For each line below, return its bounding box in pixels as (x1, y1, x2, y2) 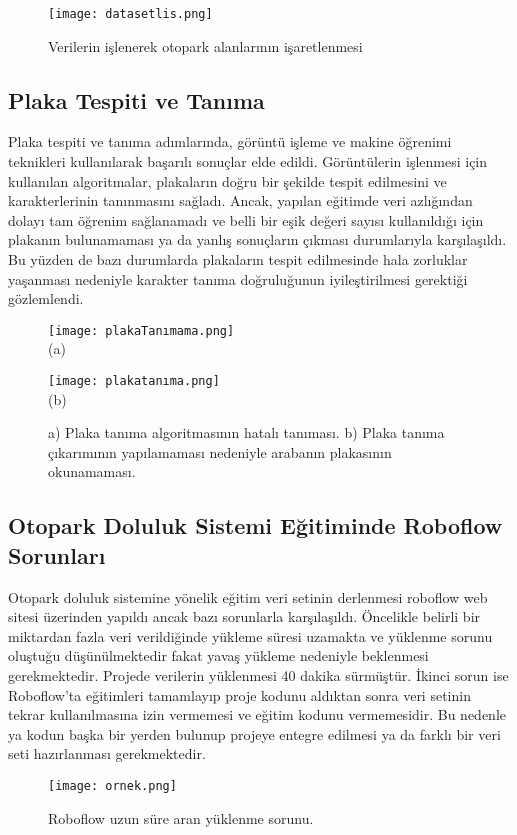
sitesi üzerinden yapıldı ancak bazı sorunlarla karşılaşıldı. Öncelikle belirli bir (8, 606, 481, 627)
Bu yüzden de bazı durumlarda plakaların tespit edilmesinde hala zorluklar (8, 249, 468, 270)
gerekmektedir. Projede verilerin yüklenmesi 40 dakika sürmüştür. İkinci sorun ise (8, 665, 509, 686)
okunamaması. (48, 461, 136, 482)
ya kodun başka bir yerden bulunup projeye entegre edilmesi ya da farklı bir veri (8, 723, 501, 744)
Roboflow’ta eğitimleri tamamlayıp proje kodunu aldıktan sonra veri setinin (8, 684, 471, 705)
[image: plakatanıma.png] (48, 374, 220, 389)
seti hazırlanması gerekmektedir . (8, 743, 206, 764)
